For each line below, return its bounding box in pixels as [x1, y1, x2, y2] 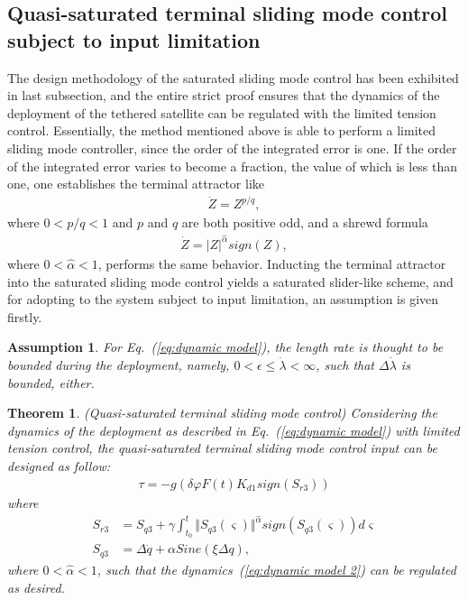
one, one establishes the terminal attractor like [7, 174, 264, 193]
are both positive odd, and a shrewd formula [181, 213, 428, 232]
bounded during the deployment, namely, [7, 355, 230, 374]
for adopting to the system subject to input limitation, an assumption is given [7, 290, 439, 309]
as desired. [7, 577, 65, 596]
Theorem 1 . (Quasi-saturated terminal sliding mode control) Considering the [7, 403, 437, 422]
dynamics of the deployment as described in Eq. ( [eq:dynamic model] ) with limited [7, 420, 460, 439]
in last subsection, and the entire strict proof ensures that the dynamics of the [7, 86, 440, 105]
